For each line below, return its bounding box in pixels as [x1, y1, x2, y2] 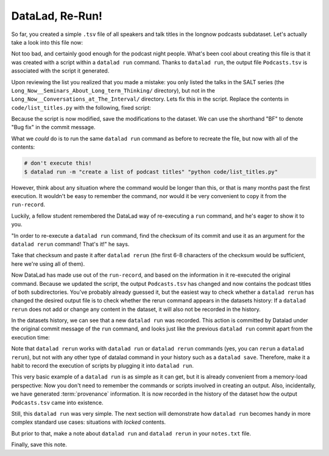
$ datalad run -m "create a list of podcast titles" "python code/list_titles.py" [24, 168, 278, 175]
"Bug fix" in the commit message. [11, 124, 96, 131]
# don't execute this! [24, 160, 92, 167]
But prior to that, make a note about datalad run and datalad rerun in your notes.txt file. [11, 430, 252, 437]
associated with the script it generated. [11, 67, 110, 74]
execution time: [11, 333, 50, 341]
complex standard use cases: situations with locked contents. [11, 418, 166, 426]
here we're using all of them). [11, 260, 85, 268]
